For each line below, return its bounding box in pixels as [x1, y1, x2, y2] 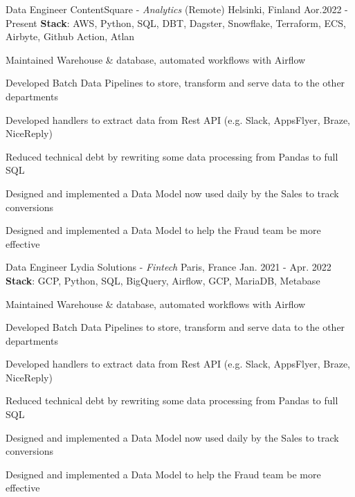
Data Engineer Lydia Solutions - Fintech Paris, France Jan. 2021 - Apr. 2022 [6, 260, 331, 274]
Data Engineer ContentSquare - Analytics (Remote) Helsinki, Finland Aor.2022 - [6, 2, 348, 16]
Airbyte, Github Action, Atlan [6, 29, 135, 44]
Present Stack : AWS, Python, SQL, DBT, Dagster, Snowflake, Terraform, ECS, [6, 15, 346, 30]
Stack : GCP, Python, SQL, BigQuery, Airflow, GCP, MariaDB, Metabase [6, 273, 320, 287]
